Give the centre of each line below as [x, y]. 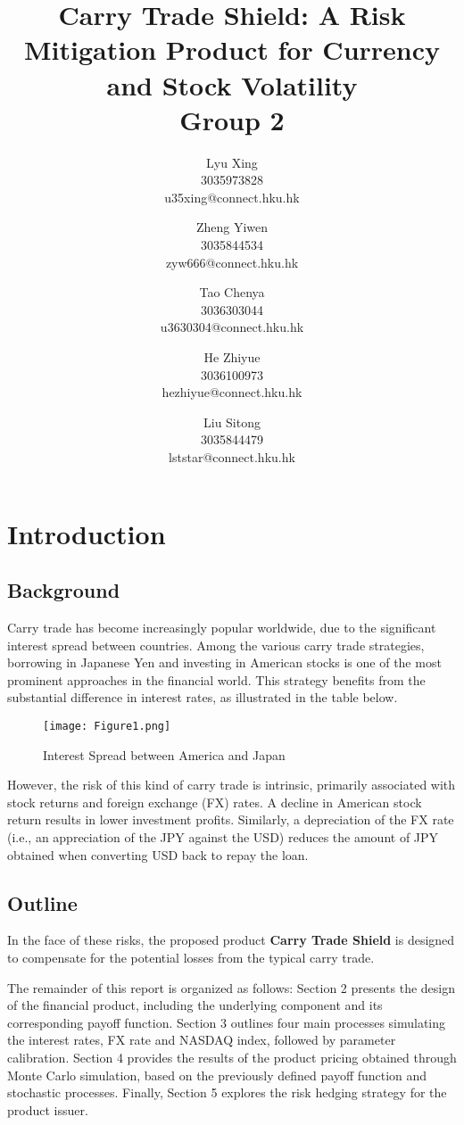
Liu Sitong [232, 422]
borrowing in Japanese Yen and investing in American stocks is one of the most [224, 662]
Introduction [87, 533]
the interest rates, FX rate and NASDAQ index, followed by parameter [202, 1040]
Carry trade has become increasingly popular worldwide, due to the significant [222, 627]
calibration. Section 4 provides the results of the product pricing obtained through [232, 1057]
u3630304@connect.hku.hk [232, 327]
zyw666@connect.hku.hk [232, 262]
